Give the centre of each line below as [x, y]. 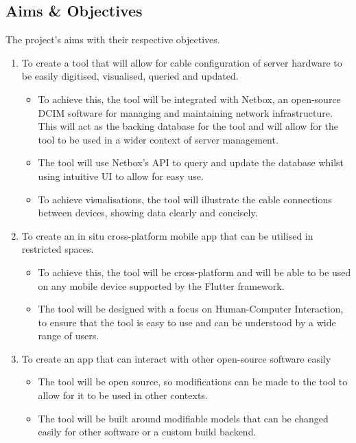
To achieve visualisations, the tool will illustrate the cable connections [185, 199]
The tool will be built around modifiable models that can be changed [183, 418]
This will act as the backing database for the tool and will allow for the [188, 126]
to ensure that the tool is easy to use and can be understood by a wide [187, 322]
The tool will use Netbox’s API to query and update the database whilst [191, 162]
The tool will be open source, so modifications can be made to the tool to [193, 382]
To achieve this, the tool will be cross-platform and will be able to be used [194, 272]
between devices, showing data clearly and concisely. [148, 213]
